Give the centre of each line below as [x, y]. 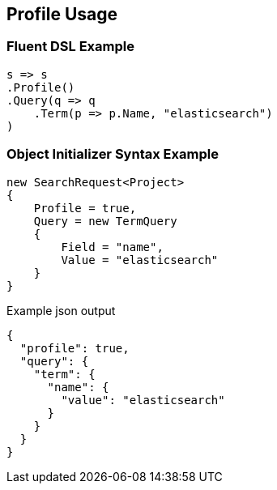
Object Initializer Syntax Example [113, 154]
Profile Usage [62, 14]
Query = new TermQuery [105, 221]
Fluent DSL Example [70, 47]
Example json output [61, 310]
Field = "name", [112, 247]
